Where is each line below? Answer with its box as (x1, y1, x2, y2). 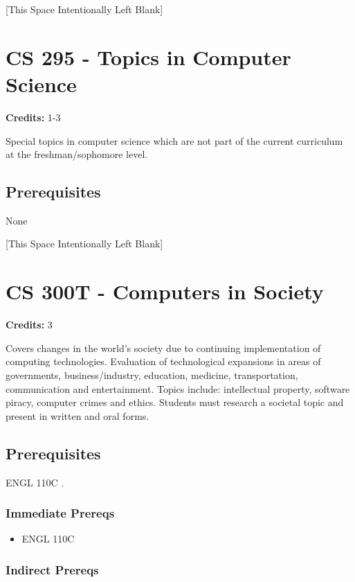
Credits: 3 (6, 317, 53, 332)
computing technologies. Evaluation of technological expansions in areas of (6, 354, 321, 369)
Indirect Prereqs (6, 561, 99, 578)
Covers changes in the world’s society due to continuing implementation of (6, 340, 321, 355)
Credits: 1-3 (6, 109, 61, 124)
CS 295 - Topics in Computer (6, 42, 291, 71)
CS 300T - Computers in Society (6, 277, 324, 306)
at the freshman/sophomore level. (6, 147, 148, 161)
